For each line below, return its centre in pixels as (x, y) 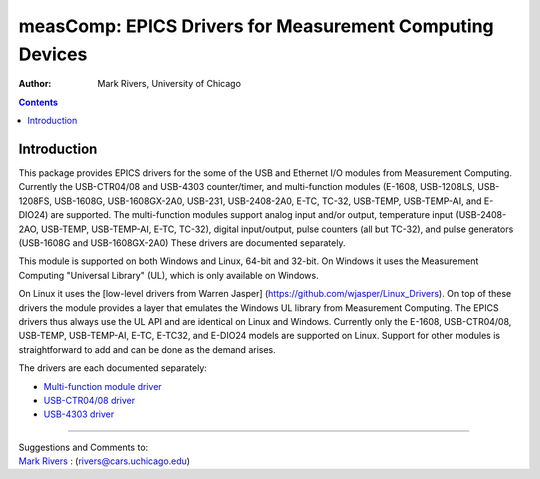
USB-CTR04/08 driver (89, 400)
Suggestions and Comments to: (83, 447)
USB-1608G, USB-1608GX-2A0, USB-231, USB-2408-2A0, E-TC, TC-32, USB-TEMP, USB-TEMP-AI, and (267, 201)
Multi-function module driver (102, 386)
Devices (53, 54)
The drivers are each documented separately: (112, 368)
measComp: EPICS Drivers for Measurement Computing (256, 26)
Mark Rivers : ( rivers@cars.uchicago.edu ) (104, 461)
